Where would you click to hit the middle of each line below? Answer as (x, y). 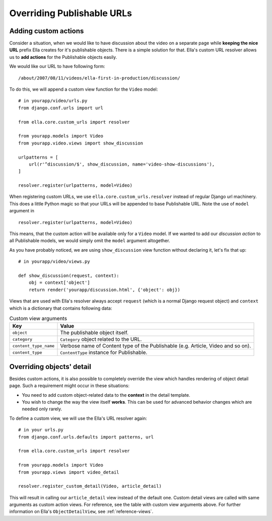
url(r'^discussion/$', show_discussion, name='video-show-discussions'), (122, 164)
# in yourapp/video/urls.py (53, 101)
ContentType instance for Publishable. (104, 352)
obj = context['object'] (59, 283)
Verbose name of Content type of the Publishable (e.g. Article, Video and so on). (156, 346)
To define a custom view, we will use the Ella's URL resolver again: (78, 418)
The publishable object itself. (94, 333)
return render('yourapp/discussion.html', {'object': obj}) (105, 290)
